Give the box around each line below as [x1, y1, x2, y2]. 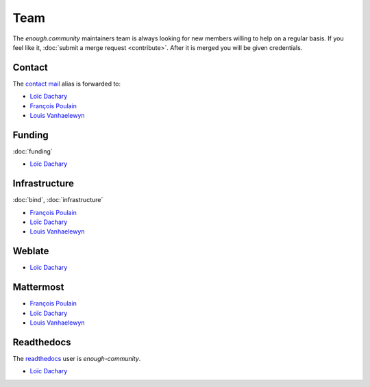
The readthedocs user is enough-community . [12, 354, 141, 362]
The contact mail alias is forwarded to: [12, 79, 121, 88]
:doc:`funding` [12, 147, 53, 155]
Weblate [12, 245, 49, 257]
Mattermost [12, 282, 64, 293]
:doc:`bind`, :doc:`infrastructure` [12, 196, 103, 204]
